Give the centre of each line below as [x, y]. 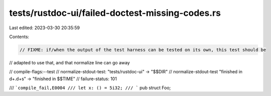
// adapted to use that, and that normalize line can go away [70, 62]
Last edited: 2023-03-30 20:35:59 [45, 28]
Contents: [19, 37]
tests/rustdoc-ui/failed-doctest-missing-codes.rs [115, 13]
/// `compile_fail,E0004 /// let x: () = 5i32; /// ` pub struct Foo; [90, 88]
